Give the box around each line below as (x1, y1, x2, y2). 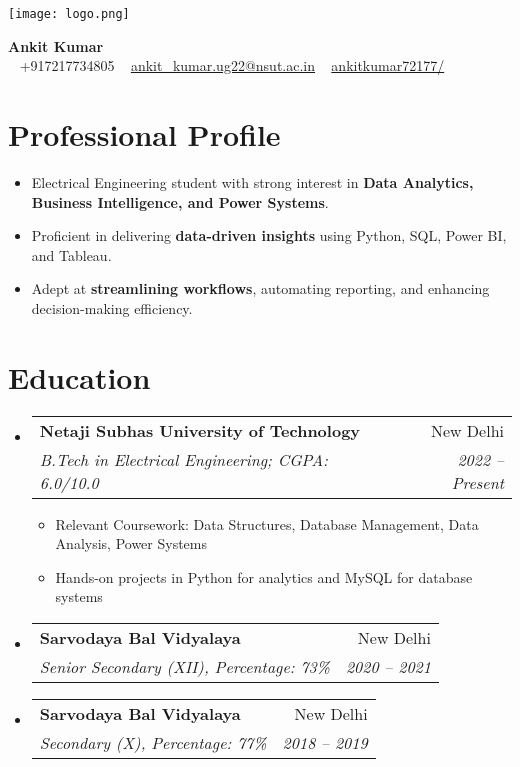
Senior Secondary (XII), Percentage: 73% (39, 655, 330, 679)
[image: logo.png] (8, 7, 130, 21)
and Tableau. (31, 244, 112, 265)
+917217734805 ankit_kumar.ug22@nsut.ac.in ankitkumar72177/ (19, 55, 445, 76)
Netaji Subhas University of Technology (39, 418, 361, 442)
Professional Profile (8, 114, 281, 155)
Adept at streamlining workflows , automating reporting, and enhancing (31, 278, 490, 299)
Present (451, 470, 504, 494)
